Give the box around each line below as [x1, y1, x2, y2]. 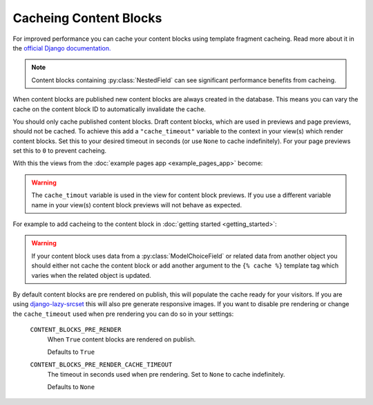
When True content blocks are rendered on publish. [47, 335, 196, 343]
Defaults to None [47, 383, 95, 391]
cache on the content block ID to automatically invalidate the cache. [12, 104, 207, 113]
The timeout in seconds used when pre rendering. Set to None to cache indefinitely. [47, 370, 285, 378]
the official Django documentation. [12, 44, 111, 52]
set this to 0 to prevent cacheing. [12, 147, 107, 155]
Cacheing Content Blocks [12, 10, 162, 26]
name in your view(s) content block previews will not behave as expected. [31, 200, 242, 209]
